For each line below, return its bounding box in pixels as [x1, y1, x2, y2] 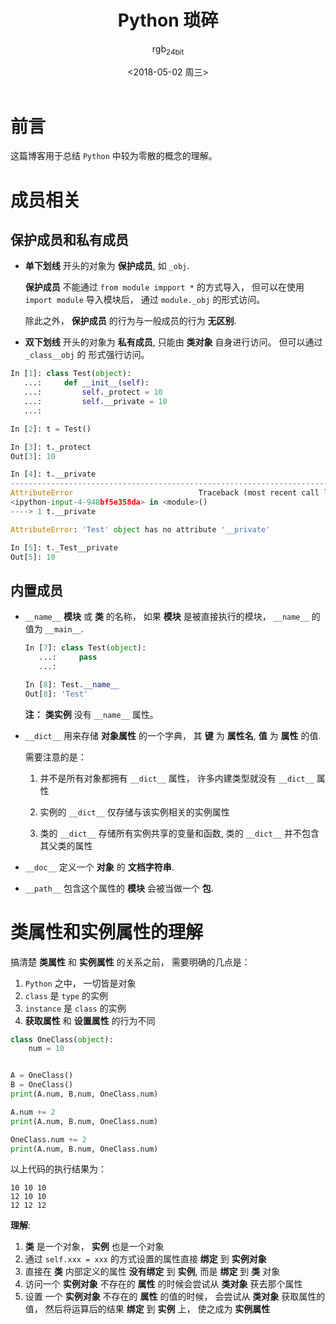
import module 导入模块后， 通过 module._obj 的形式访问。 [24, 294, 266, 306]
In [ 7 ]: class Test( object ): [24, 643, 147, 653]
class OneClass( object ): [10, 1034, 114, 1045]
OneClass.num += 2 [10, 1134, 87, 1145]
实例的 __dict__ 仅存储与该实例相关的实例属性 [39, 806, 230, 818]
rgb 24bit [151, 42, 185, 57]
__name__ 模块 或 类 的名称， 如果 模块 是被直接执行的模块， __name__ [24, 611, 310, 623]
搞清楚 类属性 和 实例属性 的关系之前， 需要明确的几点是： [10, 956, 251, 968]
